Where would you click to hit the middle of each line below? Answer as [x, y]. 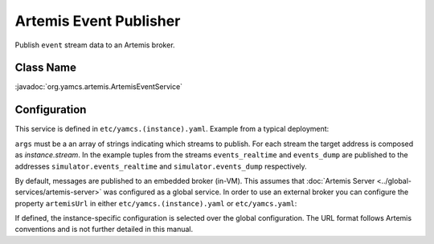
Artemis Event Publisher [98, 21]
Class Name [45, 68]
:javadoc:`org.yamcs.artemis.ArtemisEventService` [99, 87]
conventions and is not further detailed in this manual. [104, 230]
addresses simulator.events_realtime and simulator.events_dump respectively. [161, 166]
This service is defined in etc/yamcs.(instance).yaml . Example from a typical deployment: [172, 129]
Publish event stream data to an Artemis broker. [95, 45]
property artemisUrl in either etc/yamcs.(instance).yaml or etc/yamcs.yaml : [156, 203]
